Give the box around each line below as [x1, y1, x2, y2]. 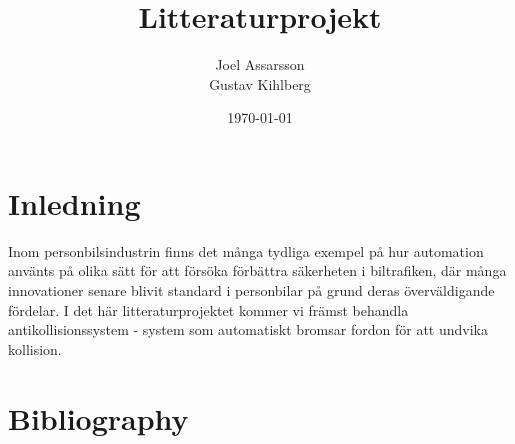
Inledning [8, 182, 141, 223]
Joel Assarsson [215, 54, 305, 75]
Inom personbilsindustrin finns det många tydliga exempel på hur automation [8, 240, 484, 261]
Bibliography [8, 397, 189, 438]
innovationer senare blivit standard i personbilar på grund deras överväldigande [8, 280, 495, 301]
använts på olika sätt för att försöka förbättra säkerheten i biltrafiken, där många [8, 260, 507, 281]
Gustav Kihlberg [209, 73, 311, 94]
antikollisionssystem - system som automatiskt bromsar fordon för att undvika [8, 319, 488, 340]
